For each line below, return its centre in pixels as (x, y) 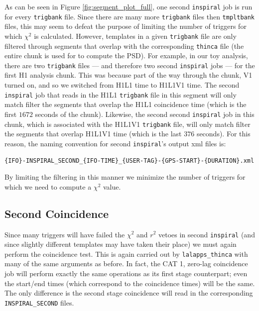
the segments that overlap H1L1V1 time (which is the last (93, 134)
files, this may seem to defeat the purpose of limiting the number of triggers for (126, 26)
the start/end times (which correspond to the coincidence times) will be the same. (130, 283)
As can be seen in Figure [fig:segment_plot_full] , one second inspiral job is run (129, 6)
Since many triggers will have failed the (65, 234)
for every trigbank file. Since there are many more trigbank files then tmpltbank (130, 16)
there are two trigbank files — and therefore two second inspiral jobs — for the (130, 65)
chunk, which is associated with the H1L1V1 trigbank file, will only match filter (128, 124)
